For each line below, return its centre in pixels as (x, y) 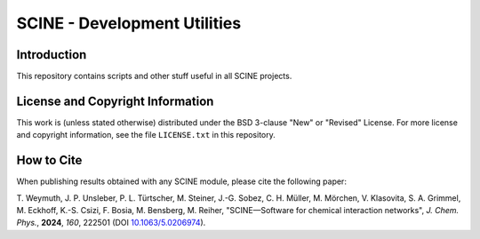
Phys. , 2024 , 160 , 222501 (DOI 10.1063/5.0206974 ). (111, 223)
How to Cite (49, 160)
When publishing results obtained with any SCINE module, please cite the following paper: (181, 181)
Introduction (52, 55)
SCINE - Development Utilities (129, 23)
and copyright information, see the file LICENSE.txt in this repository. (146, 135)
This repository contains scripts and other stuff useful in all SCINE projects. (154, 76)
